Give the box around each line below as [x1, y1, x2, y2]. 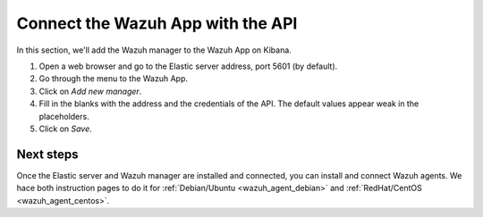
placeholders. [38, 111, 89, 121]
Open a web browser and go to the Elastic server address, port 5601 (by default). [38, 61, 338, 71]
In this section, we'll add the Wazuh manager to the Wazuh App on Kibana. [16, 45, 292, 55]
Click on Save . [38, 123, 93, 134]
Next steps [16, 146, 79, 162]
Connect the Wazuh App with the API [16, 13, 298, 33]
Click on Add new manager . [38, 86, 142, 96]
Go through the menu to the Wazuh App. [38, 73, 188, 84]
